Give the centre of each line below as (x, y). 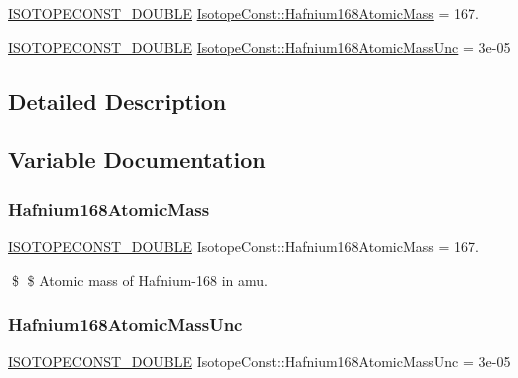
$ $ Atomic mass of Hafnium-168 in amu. (139, 279)
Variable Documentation (137, 159)
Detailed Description (117, 100)
